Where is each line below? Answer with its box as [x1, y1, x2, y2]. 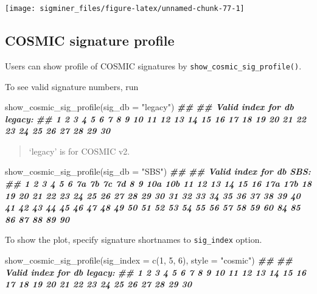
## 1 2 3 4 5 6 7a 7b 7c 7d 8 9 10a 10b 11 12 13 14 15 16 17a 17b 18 [5, 177, 312, 190]
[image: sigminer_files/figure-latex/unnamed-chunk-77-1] [5, 4, 245, 13]
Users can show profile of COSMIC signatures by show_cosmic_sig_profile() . [5, 59, 302, 72]
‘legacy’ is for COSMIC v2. [29, 144, 130, 157]
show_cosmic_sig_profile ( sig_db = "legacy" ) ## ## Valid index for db [5, 100, 294, 113]
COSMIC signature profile [5, 31, 175, 50]
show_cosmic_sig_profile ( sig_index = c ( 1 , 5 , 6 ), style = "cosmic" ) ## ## [5, 254, 293, 267]
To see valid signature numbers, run [5, 80, 139, 93]
